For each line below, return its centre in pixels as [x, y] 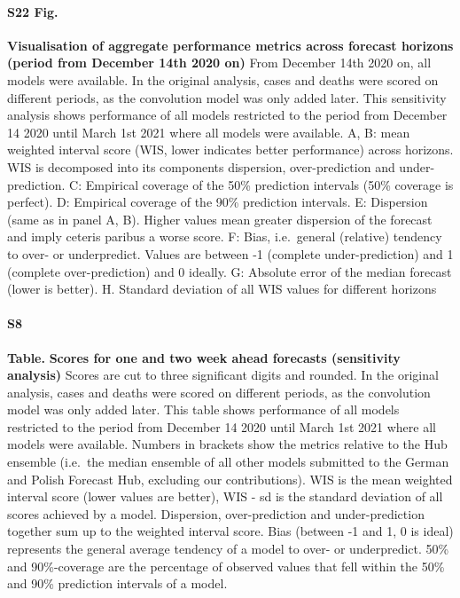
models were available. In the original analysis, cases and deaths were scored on [223, 79]
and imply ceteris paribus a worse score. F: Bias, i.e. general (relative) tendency [225, 236]
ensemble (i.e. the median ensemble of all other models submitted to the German [228, 462]
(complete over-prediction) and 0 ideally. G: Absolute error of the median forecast [230, 271]
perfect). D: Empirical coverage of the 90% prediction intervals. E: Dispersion [218, 202]
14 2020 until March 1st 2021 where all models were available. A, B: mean [209, 132]
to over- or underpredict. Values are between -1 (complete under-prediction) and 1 [230, 253]
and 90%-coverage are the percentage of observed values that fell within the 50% [226, 566]
